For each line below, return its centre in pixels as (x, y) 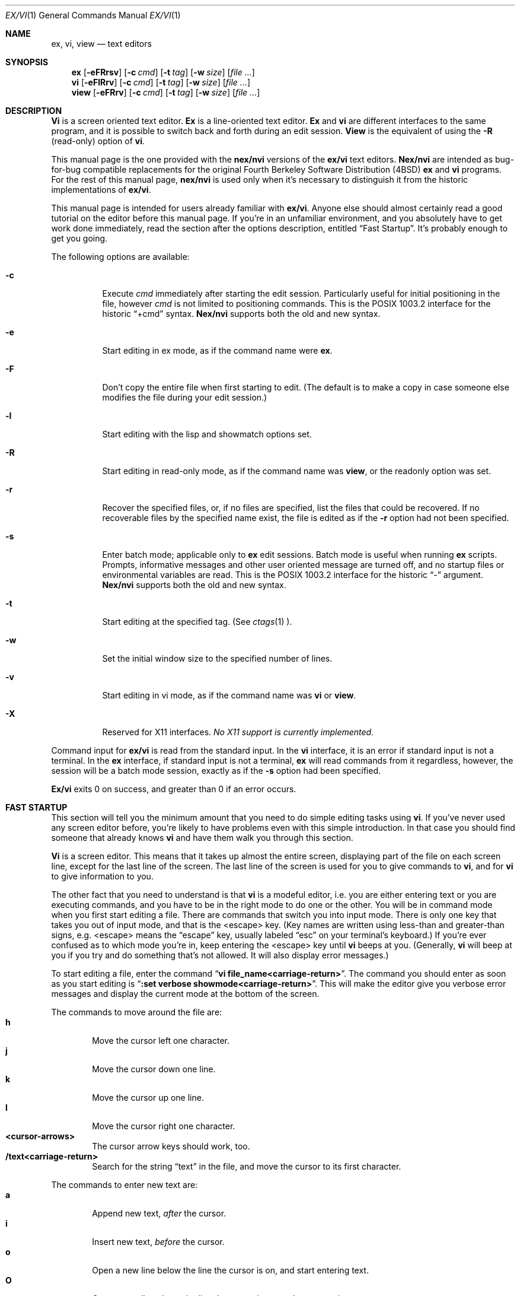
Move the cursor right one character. (164, 1126)
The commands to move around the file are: (137, 1012)
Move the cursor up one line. (148, 1098)
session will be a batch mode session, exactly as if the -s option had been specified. (216, 771)
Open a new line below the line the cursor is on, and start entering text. (230, 1270)
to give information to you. (102, 876)
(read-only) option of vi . (98, 141)
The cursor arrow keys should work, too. (171, 1146)
